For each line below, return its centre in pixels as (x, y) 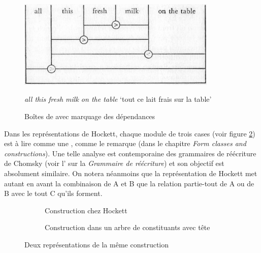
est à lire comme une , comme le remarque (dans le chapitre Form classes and (125, 143)
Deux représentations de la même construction (97, 244)
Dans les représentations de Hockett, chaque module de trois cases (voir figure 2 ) (130, 133)
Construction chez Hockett (86, 210)
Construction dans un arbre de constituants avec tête (127, 227)
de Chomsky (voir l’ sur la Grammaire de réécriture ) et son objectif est (114, 163)
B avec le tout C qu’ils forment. (53, 193)
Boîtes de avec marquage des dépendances (90, 116)
